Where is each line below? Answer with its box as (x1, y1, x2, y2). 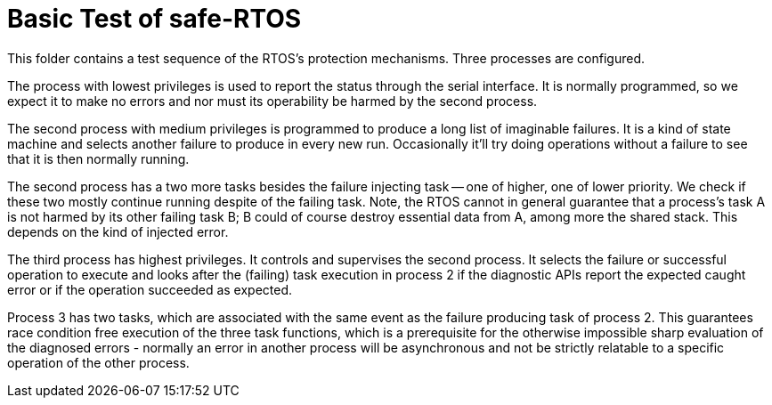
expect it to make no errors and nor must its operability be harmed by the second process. (7, 93, 538, 109)
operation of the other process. (7, 354, 190, 370)
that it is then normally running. (7, 150, 190, 166)
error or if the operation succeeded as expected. (7, 281, 293, 297)
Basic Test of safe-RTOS (7, 4, 302, 34)
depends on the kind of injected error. (7, 223, 229, 239)
